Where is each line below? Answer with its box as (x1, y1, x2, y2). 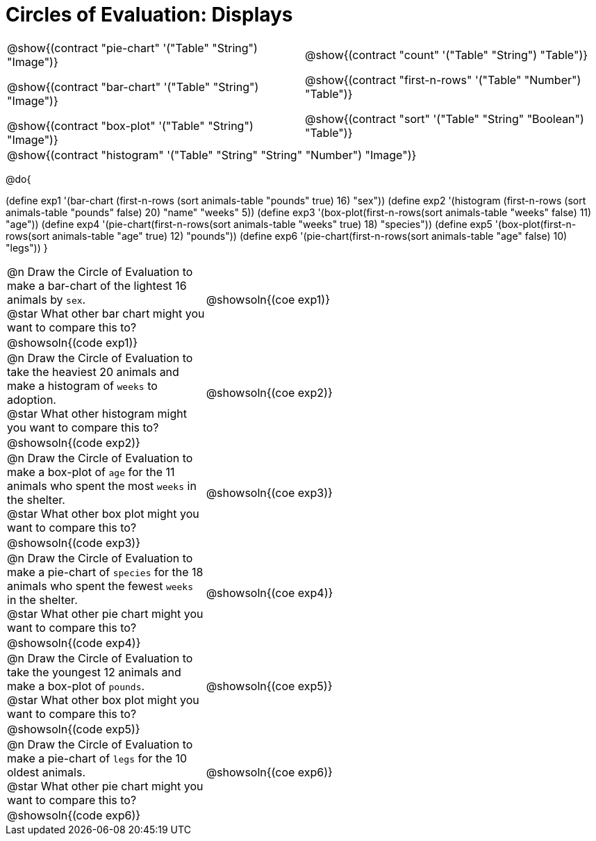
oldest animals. (7, 765, 86, 779)
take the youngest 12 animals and (7, 664, 181, 679)
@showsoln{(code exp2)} (7, 435, 140, 450)
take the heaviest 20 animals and (7, 364, 179, 379)
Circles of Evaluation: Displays (6, 3, 293, 26)
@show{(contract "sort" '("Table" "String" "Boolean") (305, 111, 584, 126)
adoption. (7, 392, 56, 407)
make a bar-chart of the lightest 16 (7, 278, 187, 293)
